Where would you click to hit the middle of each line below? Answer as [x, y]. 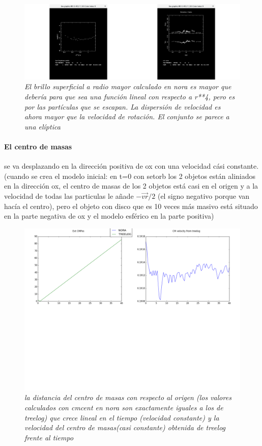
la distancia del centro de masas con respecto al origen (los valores [128, 397]
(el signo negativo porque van [203, 195]
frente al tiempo [49, 437]
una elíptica [42, 126]
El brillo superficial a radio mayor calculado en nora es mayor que [128, 86]
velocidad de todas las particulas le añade [69, 195]
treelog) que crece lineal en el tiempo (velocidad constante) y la [122, 417]
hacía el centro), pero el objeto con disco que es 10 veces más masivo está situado [131, 206]
